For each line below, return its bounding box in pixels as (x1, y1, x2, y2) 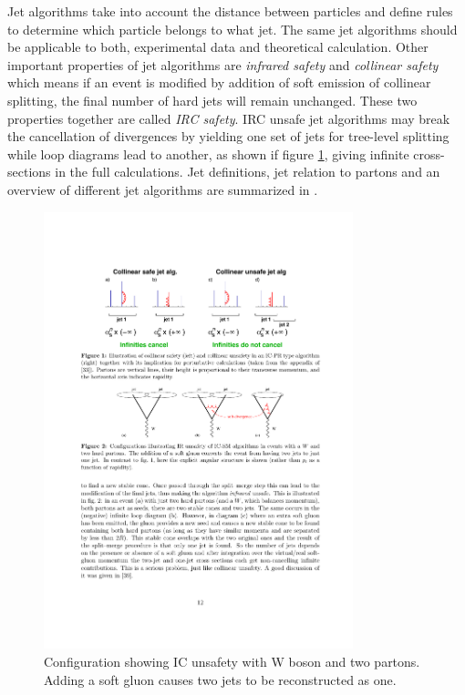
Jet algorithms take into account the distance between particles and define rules (7, 2, 453, 20)
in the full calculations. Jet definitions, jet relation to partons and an (55, 162, 440, 181)
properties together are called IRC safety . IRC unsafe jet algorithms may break (7, 108, 450, 128)
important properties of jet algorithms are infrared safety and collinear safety (7, 55, 439, 74)
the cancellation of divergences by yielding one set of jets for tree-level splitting (7, 127, 449, 146)
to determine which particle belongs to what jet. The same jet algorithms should (7, 19, 458, 38)
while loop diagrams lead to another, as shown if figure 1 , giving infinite (7, 144, 409, 163)
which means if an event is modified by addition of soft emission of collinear (7, 73, 431, 92)
